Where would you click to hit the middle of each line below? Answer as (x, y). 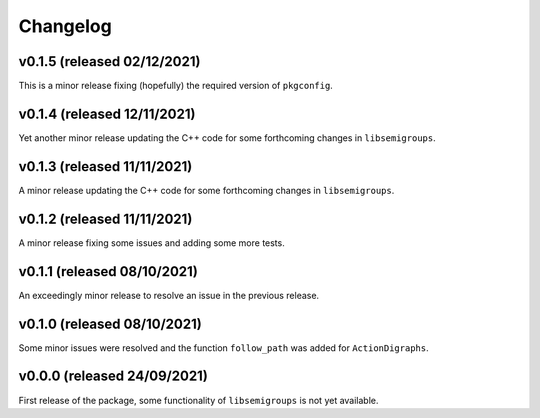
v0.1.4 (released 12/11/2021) (107, 113)
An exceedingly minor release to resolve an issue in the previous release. (169, 295)
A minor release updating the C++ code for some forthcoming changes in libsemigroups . (206, 190)
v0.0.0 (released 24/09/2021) (113, 376)
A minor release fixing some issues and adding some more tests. (151, 242)
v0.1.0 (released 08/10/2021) (110, 323)
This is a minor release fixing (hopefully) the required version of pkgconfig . (176, 86)
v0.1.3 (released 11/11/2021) (105, 166)
